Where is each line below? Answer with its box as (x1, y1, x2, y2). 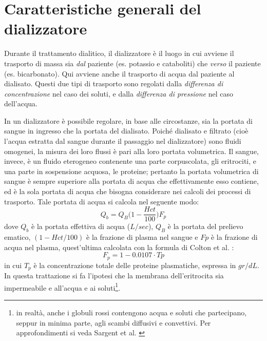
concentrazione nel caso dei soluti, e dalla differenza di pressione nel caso (4, 88, 233, 99)
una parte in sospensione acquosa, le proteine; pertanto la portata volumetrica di (4, 165, 259, 176)
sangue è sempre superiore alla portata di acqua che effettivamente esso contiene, (4, 176, 259, 186)
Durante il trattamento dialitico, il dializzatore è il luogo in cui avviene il (4, 48, 234, 59)
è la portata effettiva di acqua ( (31, 221, 130, 232)
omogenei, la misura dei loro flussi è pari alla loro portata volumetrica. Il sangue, (4, 145, 259, 156)
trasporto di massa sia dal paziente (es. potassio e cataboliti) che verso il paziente (4, 58, 261, 68)
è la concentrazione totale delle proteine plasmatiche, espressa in (33, 259, 236, 270)
